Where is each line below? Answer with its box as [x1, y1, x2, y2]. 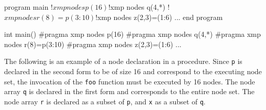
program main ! [4, 2, 53, 12]
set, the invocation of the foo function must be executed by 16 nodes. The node [4, 76, 255, 86]
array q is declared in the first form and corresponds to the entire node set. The [4, 86, 255, 97]
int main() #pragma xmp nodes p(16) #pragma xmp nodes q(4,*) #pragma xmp [4, 29, 261, 39]
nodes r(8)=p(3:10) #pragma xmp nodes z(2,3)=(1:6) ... [4, 38, 181, 49]
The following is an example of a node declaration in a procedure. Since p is [4, 56, 242, 67]
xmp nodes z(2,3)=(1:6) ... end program [97, 11, 223, 22]
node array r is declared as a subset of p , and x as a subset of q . [4, 96, 206, 106]
